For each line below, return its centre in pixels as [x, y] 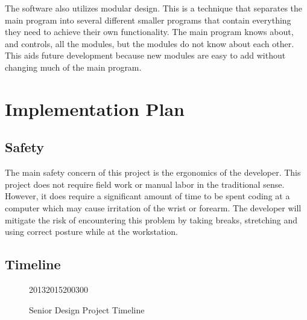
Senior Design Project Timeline [87, 309]
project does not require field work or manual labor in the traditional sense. [145, 184]
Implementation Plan [95, 108]
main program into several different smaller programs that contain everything [148, 20]
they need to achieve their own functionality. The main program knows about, [149, 32]
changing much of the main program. [73, 67]
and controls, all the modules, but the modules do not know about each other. [150, 43]
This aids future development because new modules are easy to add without [145, 55]
